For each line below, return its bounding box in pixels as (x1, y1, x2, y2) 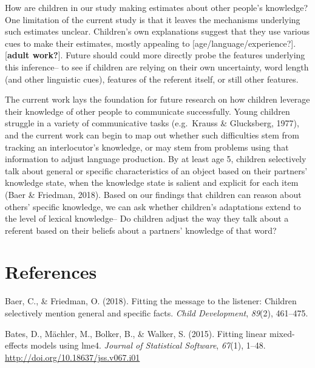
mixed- (269, 327, 295, 339)
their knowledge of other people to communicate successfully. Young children (5, 104, 290, 117)
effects (5, 339, 28, 352)
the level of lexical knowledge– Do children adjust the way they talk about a (5, 212, 289, 225)
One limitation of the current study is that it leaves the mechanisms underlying (5, 13, 300, 26)
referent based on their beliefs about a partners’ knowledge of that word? (5, 223, 277, 236)
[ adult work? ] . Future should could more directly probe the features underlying (5, 49, 305, 61)
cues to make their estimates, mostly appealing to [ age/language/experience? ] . (5, 36, 296, 49)
